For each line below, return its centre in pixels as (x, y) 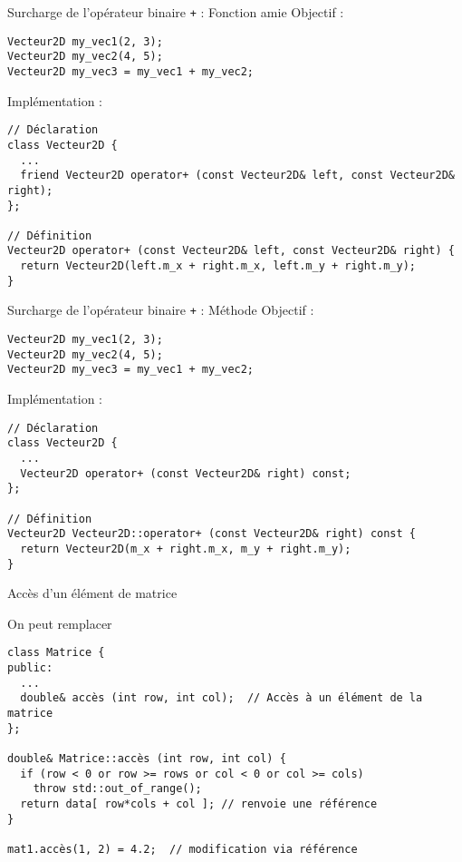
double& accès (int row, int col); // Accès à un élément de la (221, 698)
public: (30, 668)
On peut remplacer (60, 623)
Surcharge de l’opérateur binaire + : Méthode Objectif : (161, 310)
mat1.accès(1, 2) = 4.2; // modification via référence (183, 849)
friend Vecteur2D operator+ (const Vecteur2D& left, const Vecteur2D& (237, 176)
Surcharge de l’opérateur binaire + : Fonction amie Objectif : (176, 12)
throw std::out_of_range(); (117, 789)
